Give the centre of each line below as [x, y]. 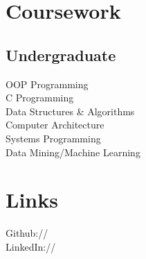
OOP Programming [47, 84]
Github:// [27, 233]
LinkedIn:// [31, 246]
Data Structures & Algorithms [70, 111]
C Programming [40, 98]
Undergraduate [61, 55]
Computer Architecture [55, 125]
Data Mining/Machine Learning [73, 152]
